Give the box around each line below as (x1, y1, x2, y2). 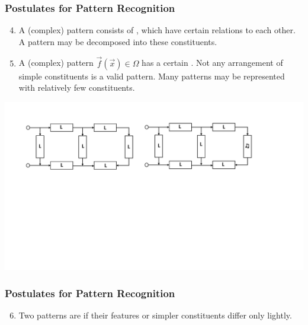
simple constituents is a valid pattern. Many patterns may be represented (18, 69, 285, 82)
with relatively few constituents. (18, 81, 135, 94)
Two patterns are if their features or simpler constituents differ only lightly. (18, 309, 292, 321)
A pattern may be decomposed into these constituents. (18, 35, 217, 47)
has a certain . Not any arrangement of (142, 56, 283, 69)
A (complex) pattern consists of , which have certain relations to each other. (18, 24, 296, 36)
